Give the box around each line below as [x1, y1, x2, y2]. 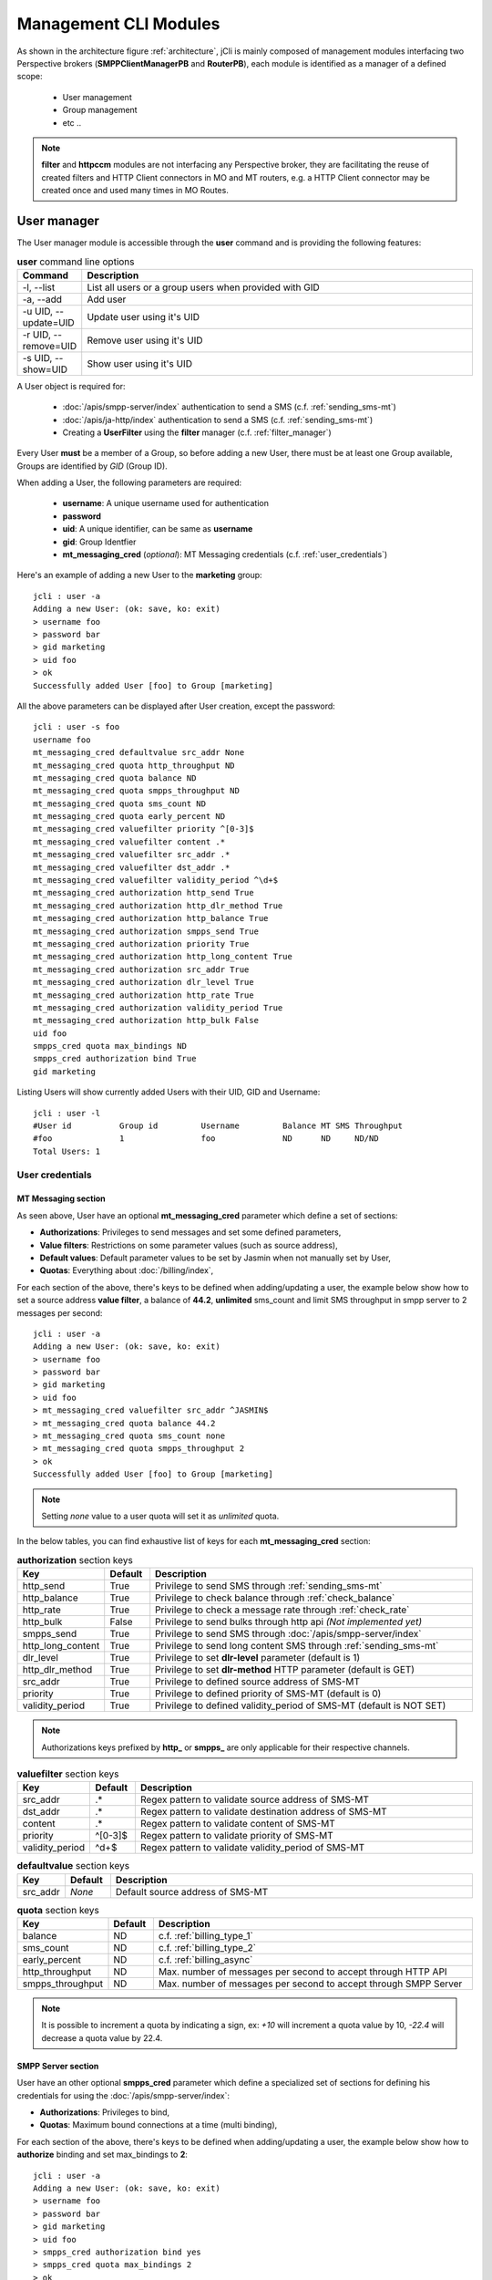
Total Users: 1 [33, 1145, 101, 1156]
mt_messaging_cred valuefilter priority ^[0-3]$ [33, 824, 254, 834]
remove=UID [22, 339, 77, 352]
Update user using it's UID [87, 310, 200, 323]
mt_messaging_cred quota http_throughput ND [33, 760, 236, 771]
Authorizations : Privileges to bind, [39, 2107, 170, 2118]
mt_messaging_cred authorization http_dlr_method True [33, 900, 283, 911]
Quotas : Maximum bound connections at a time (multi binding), [39, 2119, 278, 2130]
